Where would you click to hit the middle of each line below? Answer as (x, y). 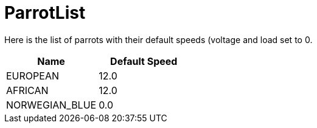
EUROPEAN (33, 76)
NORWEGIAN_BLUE (51, 105)
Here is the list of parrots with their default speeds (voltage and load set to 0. (158, 39)
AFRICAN (27, 90)
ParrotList (45, 13)
